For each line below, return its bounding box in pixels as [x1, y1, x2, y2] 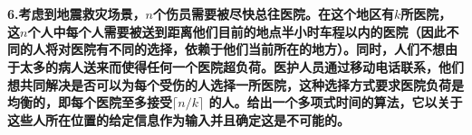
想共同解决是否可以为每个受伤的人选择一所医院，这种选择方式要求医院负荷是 [7, 75, 464, 94]
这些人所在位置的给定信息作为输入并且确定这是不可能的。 [7, 110, 350, 129]
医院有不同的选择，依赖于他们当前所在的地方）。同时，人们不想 [70, 40, 445, 58]
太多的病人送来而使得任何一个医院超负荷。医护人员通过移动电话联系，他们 [19, 57, 464, 76]
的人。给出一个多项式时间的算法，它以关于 [208, 93, 463, 112]
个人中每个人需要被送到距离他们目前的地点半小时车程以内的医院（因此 [27, 22, 447, 40]
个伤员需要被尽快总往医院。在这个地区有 [152, 4, 394, 23]
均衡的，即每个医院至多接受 [7, 93, 172, 112]
